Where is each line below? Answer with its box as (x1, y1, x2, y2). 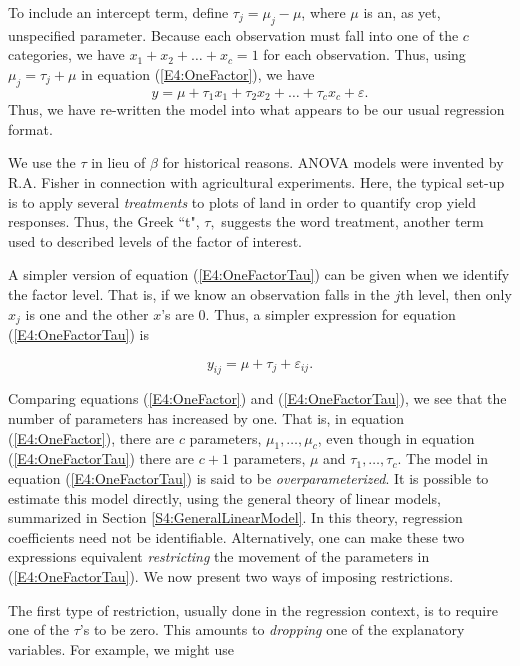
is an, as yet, (363, 2, 441, 22)
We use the (8, 152, 76, 173)
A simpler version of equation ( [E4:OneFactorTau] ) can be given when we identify (8, 264, 510, 285)
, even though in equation (317, 427, 475, 448)
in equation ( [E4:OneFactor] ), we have (81, 63, 315, 84)
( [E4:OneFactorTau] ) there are (8, 448, 195, 469)
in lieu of (91, 152, 146, 173)
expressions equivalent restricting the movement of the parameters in (8, 546, 430, 567)
